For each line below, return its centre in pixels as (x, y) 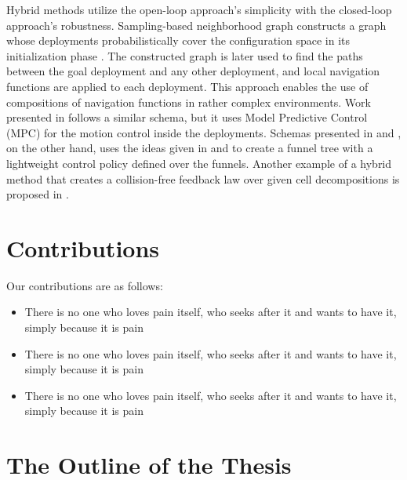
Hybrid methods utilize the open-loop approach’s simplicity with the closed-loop (199, 9)
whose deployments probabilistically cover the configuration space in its (178, 40)
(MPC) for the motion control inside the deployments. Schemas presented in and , (204, 132)
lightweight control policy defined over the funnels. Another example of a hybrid (199, 163)
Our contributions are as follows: (85, 285)
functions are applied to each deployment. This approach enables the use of (187, 86)
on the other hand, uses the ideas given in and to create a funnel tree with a (190, 148)
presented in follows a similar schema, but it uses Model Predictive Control (187, 117)
